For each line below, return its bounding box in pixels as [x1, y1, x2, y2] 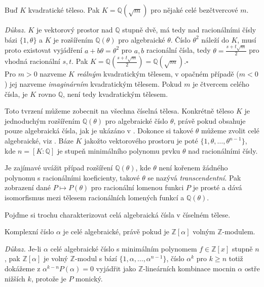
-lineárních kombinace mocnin [143, 263, 236, 273]
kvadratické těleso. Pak [28, 5, 100, 15]
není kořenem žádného [159, 162, 228, 173]
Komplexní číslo [5, 226, 54, 237]
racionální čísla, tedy [146, 45, 211, 55]
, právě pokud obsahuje [173, 115, 246, 126]
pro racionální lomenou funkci [91, 182, 184, 193]
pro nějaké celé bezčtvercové [150, 5, 238, 15]
